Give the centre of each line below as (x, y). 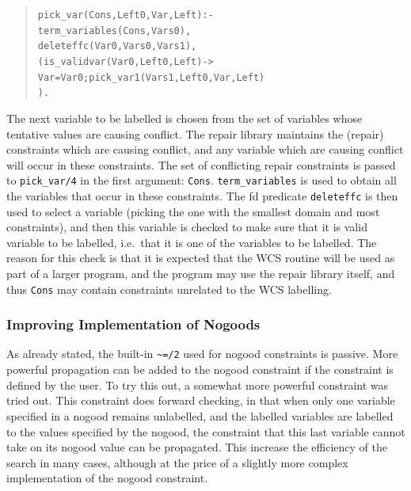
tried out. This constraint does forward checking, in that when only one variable (201, 400)
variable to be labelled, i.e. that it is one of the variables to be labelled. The (192, 242)
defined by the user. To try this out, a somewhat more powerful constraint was (198, 384)
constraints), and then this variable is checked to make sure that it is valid (187, 227)
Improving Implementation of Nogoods (133, 324)
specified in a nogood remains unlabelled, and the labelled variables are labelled (200, 415)
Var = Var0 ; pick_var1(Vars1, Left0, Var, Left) (151, 77)
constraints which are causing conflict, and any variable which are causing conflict (205, 149)
